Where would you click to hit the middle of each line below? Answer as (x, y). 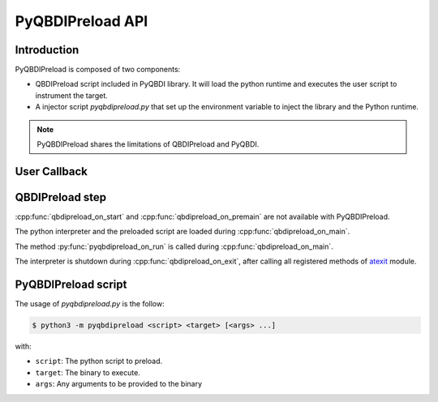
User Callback (52, 171)
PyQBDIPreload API (82, 21)
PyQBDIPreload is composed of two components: (98, 70)
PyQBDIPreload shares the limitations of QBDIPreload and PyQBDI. (148, 144)
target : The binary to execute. (88, 372)
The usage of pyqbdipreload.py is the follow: (90, 304)
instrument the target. (72, 95)
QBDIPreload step (61, 197)
